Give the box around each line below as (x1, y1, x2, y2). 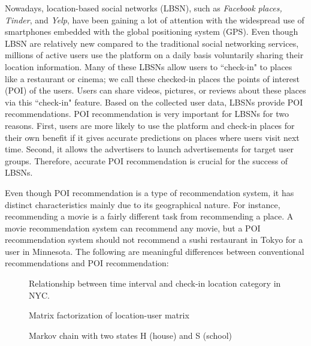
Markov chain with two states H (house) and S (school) (29, 329, 233, 341)
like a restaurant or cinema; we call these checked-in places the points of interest (5, 72, 300, 85)
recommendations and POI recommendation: (5, 257, 169, 269)
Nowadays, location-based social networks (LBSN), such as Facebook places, (5, 2, 282, 14)
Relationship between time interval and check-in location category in (29, 277, 281, 290)
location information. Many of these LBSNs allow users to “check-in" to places (5, 60, 292, 73)
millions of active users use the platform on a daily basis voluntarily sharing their (5, 49, 304, 61)
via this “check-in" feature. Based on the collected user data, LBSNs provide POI (5, 95, 303, 108)
